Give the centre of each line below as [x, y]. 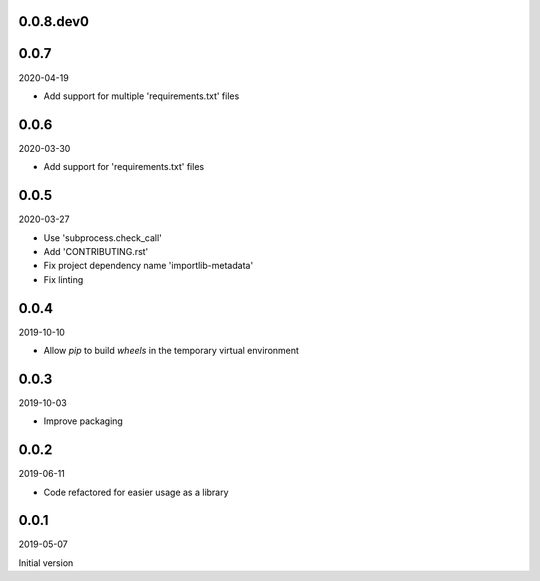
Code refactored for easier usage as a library [136, 492]
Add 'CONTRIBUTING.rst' [96, 251]
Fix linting [63, 279]
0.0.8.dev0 [54, 21]
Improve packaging [83, 421]
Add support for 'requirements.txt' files [124, 167]
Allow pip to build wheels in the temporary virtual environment [171, 350]
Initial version [46, 562]
